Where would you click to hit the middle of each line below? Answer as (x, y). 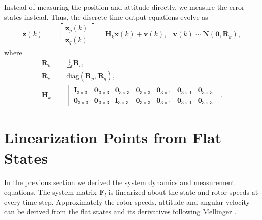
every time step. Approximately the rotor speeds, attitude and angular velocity (127, 201)
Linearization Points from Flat (113, 138)
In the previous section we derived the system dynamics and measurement (119, 182)
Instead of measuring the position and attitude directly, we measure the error (124, 7)
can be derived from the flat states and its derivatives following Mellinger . (120, 212)
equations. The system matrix (51, 192)
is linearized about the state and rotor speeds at (183, 192)
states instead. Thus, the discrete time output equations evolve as (106, 16)
